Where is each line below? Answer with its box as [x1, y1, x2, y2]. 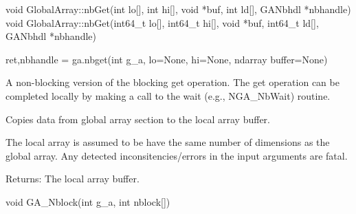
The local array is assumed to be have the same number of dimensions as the [5, 135, 330, 149]
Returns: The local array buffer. [5, 171, 140, 186]
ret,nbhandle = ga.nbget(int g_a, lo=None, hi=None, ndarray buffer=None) [5, 52, 328, 66]
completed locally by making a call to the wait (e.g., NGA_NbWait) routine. [5, 88, 331, 103]
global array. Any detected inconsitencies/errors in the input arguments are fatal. [5, 148, 348, 162]
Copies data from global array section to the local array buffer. [5, 111, 270, 126]
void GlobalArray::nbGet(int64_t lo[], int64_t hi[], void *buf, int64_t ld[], [5, 15, 319, 30]
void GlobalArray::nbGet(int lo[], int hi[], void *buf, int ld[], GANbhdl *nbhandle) [5, 2, 351, 16]
